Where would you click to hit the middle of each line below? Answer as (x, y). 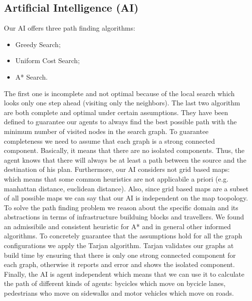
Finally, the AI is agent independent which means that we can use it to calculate (124, 274)
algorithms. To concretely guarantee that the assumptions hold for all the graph (123, 236)
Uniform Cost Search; (47, 60)
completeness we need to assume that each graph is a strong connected (109, 141)
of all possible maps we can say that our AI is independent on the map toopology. (126, 198)
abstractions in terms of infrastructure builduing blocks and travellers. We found (124, 217)
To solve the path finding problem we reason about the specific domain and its (121, 207)
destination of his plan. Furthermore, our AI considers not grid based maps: (117, 169)
